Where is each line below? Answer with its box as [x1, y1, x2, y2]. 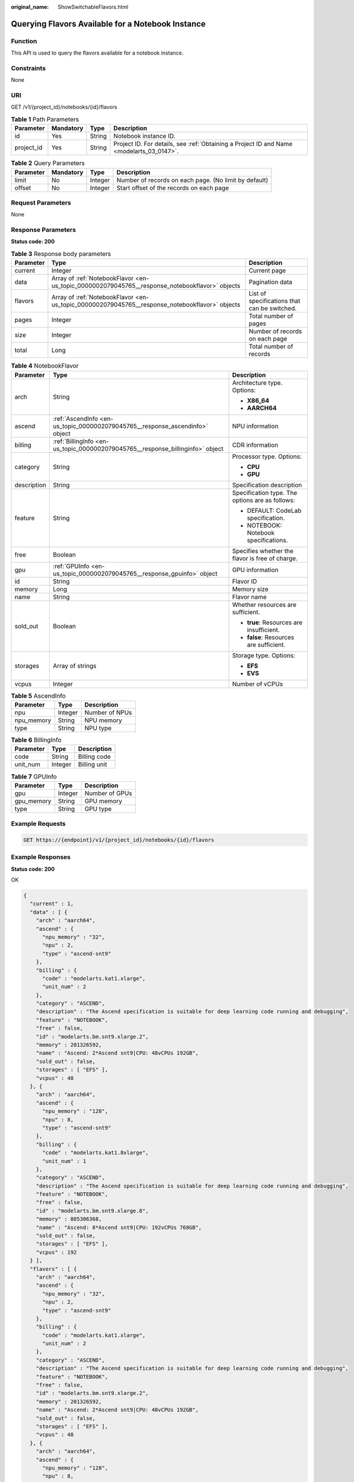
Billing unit [78, 761, 107, 769]
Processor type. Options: [232, 452, 302, 461]
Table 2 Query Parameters [11, 159, 85, 167]
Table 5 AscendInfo [11, 691, 66, 700]
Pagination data [248, 278, 293, 286]
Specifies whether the [232, 547, 294, 555]
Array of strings [52, 662, 97, 670]
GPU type [84, 804, 112, 813]
